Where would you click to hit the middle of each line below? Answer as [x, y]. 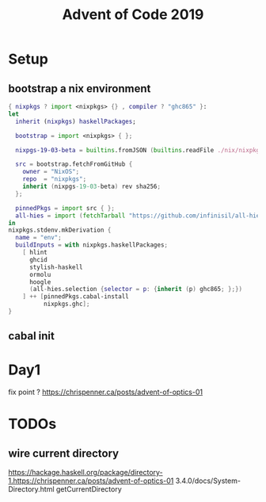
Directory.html [31, 489]
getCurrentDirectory [89, 489]
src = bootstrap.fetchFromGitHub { [74, 164]
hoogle [40, 282]
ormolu [40, 274]
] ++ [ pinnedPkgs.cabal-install [76, 297]
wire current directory [64, 453]
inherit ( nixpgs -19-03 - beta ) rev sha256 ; [91, 186]
